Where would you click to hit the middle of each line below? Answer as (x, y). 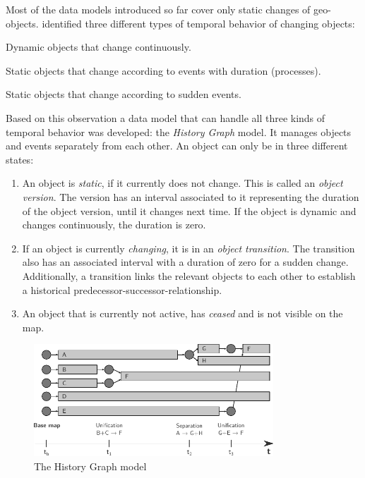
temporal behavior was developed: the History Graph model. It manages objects (179, 131)
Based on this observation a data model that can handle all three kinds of (166, 117)
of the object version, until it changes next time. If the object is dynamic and (189, 210)
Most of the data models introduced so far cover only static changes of (158, 9)
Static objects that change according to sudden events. (124, 94)
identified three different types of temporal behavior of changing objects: (198, 23)
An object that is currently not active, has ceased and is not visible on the (182, 313)
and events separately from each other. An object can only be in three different (177, 146)
